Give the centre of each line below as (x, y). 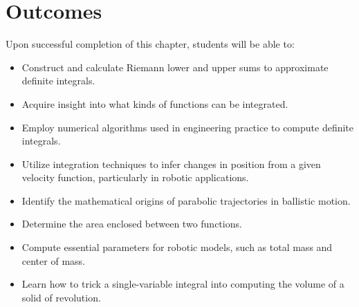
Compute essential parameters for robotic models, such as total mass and (177, 247)
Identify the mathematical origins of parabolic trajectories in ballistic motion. (186, 200)
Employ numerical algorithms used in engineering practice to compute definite (188, 127)
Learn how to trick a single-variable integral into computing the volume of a (183, 284)
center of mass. (53, 260)
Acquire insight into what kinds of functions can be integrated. (155, 103)
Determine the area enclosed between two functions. (132, 224)
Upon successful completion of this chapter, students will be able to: (150, 44)
